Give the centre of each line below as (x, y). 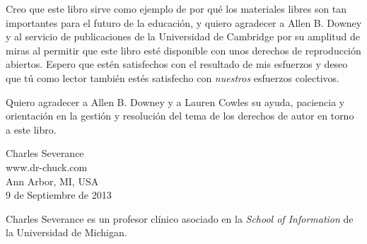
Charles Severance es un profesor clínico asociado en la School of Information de (180, 218)
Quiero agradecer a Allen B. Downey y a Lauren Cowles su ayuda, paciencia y (175, 101)
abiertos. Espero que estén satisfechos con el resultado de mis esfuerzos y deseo (177, 64)
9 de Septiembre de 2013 (59, 195)
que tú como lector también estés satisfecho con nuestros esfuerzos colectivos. (173, 77)
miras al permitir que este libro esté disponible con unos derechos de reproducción (183, 50)
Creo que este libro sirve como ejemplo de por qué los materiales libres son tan (176, 8)
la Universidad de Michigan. (66, 232)
